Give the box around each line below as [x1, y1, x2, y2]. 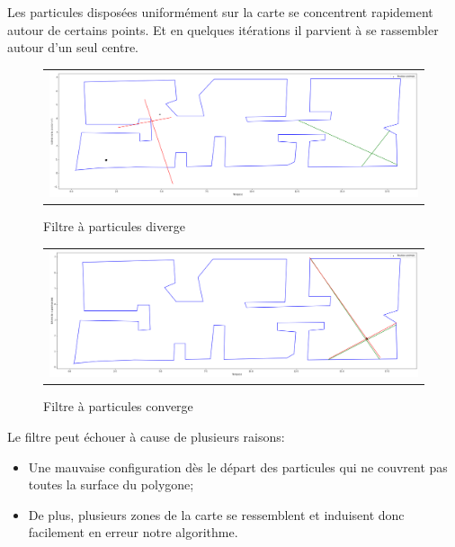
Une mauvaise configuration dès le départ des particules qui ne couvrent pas [28, 457, 448, 476]
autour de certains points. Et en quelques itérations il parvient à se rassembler [7, 20, 439, 39]
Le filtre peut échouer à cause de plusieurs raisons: [7, 426, 285, 445]
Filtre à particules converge [43, 397, 193, 416]
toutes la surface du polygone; [28, 475, 194, 494]
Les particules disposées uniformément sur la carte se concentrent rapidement [7, 3, 433, 21]
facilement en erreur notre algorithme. [28, 523, 238, 542]
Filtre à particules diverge [43, 217, 185, 236]
